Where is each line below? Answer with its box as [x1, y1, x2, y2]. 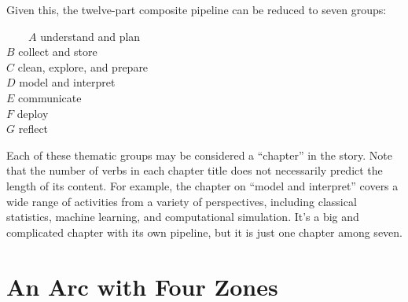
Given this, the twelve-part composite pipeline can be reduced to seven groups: [6, 2, 387, 17]
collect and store [18, 43, 97, 60]
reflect [18, 120, 49, 137]
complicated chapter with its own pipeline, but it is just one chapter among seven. [6, 223, 402, 240]
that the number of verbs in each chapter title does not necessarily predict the [6, 162, 383, 179]
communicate [18, 89, 82, 105]
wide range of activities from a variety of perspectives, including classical [6, 193, 357, 209]
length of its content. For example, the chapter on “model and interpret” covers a [6, 177, 399, 193]
